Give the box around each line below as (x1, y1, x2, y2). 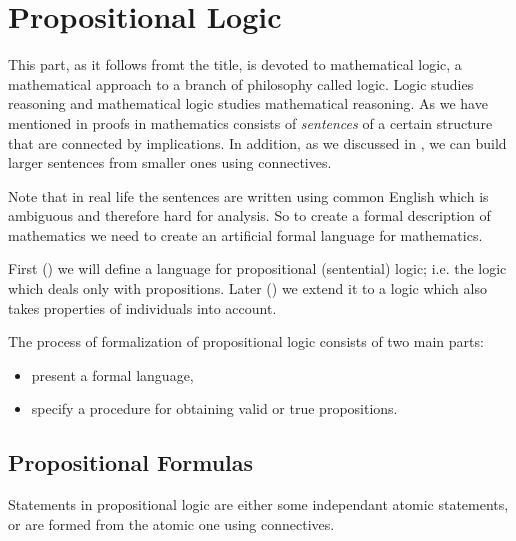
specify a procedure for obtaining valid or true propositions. (31, 398, 398, 419)
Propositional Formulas (8, 447, 254, 478)
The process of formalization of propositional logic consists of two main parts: (8, 331, 484, 352)
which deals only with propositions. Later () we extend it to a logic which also (8, 278, 487, 299)
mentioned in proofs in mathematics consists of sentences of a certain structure (8, 112, 493, 133)
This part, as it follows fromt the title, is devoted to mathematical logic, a (8, 54, 462, 75)
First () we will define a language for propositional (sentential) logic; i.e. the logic (8, 258, 507, 279)
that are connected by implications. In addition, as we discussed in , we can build (8, 132, 507, 153)
